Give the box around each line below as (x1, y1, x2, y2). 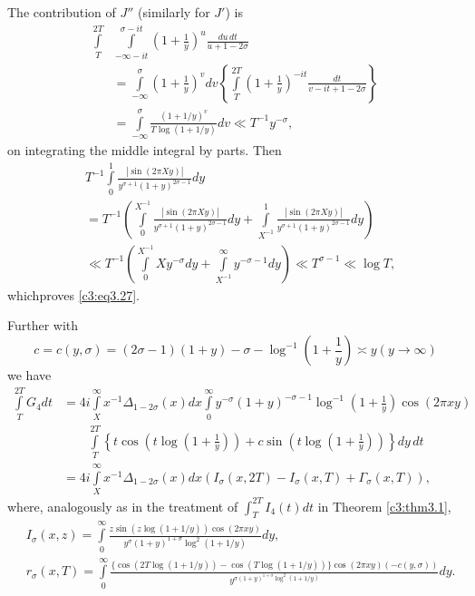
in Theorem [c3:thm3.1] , (317, 496, 451, 515)
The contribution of (7, 3, 116, 21)
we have (7, 366, 52, 384)
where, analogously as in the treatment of (7, 496, 238, 515)
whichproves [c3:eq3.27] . (7, 285, 140, 304)
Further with (7, 316, 79, 335)
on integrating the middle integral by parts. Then (7, 141, 282, 159)
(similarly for (138, 3, 210, 21)
